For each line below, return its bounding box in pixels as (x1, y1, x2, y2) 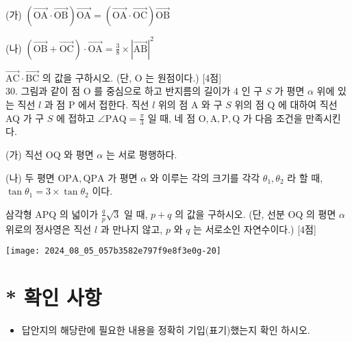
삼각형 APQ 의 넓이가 (5, 206, 99, 221)
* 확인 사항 (5, 282, 102, 310)
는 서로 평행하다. (105, 147, 177, 161)
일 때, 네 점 (147, 110, 196, 125)
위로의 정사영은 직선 (5, 221, 92, 236)
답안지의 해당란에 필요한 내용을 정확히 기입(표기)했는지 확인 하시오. (21, 322, 310, 337)
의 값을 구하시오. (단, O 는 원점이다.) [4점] (42, 70, 222, 84)
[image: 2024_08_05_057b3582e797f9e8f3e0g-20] (5, 246, 221, 256)
